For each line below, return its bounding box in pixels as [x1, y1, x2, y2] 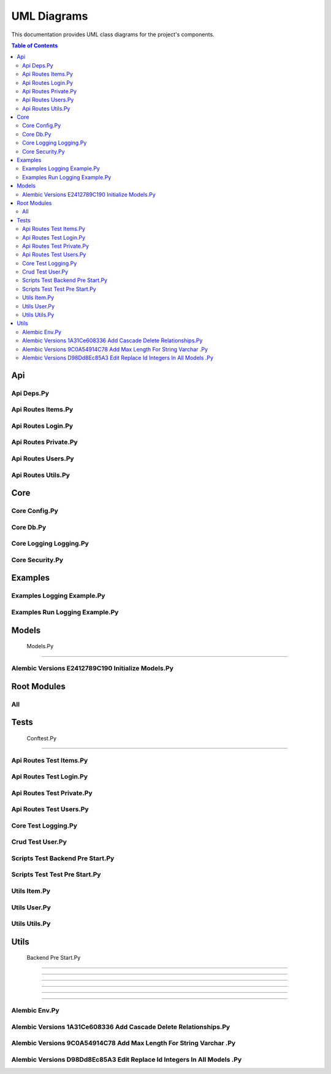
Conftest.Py [26, 734, 57, 742]
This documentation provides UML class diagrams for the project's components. [11, 31, 215, 38]
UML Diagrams [11, 9, 88, 23]
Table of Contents [11, 42, 58, 49]
